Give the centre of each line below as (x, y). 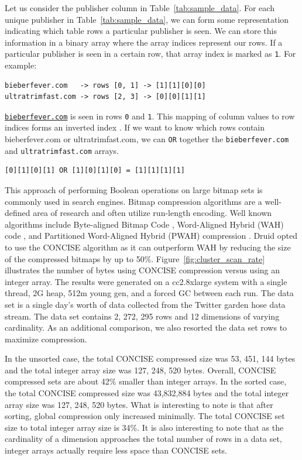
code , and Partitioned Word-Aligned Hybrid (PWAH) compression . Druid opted (151, 236)
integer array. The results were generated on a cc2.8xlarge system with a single (146, 281)
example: (21, 65)
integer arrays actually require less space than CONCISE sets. (116, 450)
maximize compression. (46, 339)
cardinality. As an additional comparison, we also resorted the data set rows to (146, 327)
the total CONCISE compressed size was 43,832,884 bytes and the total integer (147, 393)
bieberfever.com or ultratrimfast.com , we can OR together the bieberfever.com (147, 139)
